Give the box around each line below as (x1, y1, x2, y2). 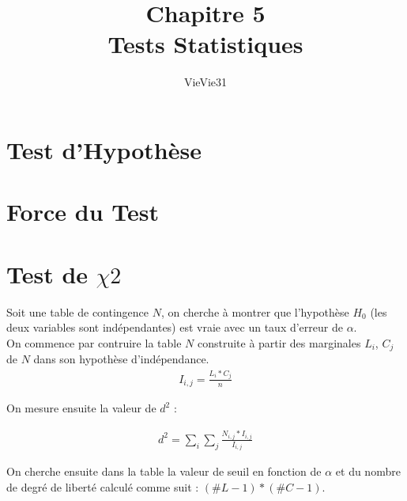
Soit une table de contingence (6, 303, 149, 320)
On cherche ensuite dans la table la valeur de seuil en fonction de (6, 463, 322, 480)
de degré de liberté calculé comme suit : (6, 478, 199, 495)
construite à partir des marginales (197, 334, 361, 351)
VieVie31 (183, 74, 228, 90)
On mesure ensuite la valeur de (6, 400, 156, 416)
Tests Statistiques (107, 28, 303, 60)
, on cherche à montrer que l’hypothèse (160, 303, 349, 320)
